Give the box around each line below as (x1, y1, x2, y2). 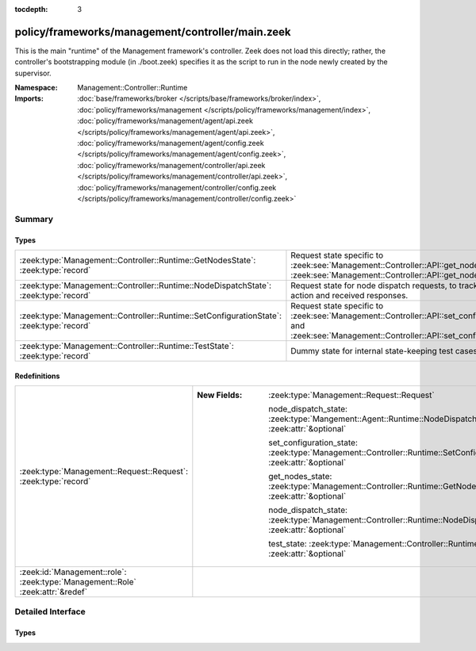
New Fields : (197, 389, 243, 400)
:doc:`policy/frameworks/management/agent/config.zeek (77, 139, 265, 148)
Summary (14, 213, 54, 224)
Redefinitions (14, 371, 60, 381)
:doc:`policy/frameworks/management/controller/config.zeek (77, 182, 277, 192)
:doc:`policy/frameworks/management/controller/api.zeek (77, 160, 266, 170)
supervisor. (14, 68, 52, 78)
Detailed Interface (14, 607, 86, 618)
